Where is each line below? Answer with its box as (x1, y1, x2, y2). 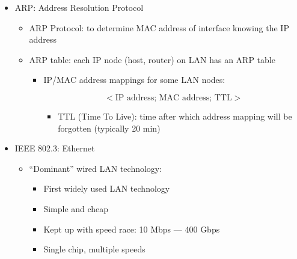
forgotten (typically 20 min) (58, 121, 161, 134)
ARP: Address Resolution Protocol (14, 1, 144, 13)
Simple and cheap (43, 202, 109, 215)
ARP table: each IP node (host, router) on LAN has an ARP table (29, 53, 275, 66)
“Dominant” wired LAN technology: (29, 162, 162, 174)
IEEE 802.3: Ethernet (14, 142, 95, 154)
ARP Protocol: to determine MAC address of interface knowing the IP (29, 21, 289, 34)
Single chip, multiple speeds (43, 243, 145, 255)
